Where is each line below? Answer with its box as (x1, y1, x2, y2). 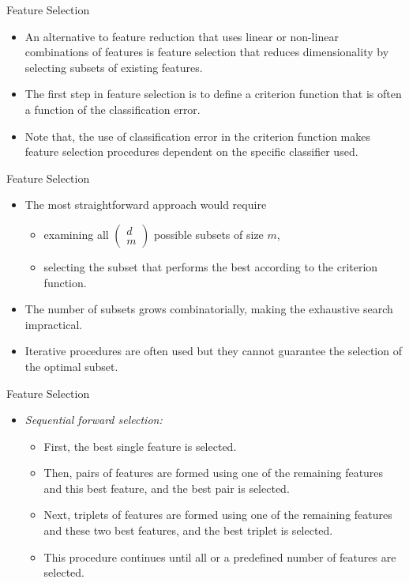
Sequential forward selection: (24, 411, 163, 428)
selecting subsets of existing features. (24, 59, 203, 75)
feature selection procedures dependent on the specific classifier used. (24, 143, 358, 160)
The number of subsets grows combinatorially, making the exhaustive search (24, 301, 393, 317)
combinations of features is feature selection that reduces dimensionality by (24, 44, 389, 60)
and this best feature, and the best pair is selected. (43, 479, 290, 496)
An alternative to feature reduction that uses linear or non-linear (24, 28, 339, 44)
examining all (43, 225, 109, 242)
